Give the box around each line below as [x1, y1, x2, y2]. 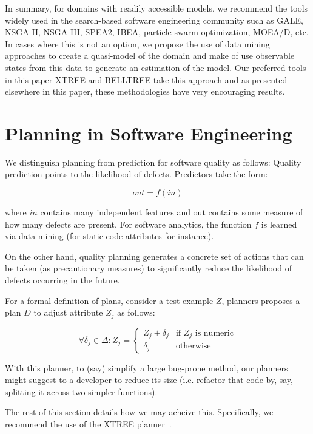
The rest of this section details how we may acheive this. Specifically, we [5, 405, 274, 418]
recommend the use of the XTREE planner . [5, 418, 172, 430]
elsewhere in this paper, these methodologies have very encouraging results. [5, 85, 285, 98]
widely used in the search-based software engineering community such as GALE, [5, 13, 303, 26]
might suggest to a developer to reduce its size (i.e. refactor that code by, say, [5, 373, 293, 386]
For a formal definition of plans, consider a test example [5, 294, 214, 307]
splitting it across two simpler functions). [5, 385, 158, 398]
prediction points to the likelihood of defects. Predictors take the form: [5, 168, 268, 180]
